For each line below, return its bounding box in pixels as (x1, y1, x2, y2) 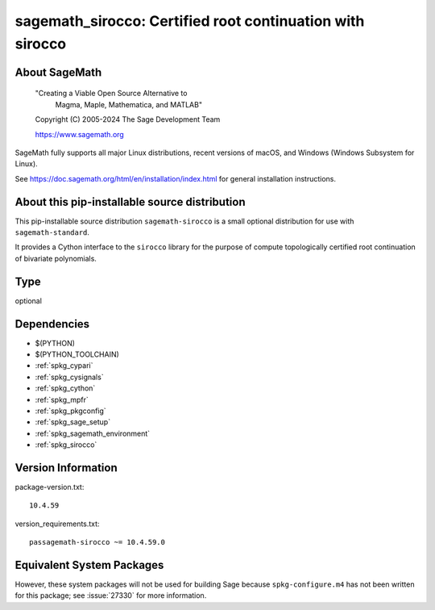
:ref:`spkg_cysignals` (35, 372, 104, 382)
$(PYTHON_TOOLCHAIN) (35, 349, 120, 359)
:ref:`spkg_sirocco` (35, 440, 97, 449)
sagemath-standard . (14, 228, 90, 237)
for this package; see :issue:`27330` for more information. (14, 591, 207, 600)
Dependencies (14, 317, 90, 331)
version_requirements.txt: (14, 519, 100, 529)
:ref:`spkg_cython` (35, 383, 96, 393)
